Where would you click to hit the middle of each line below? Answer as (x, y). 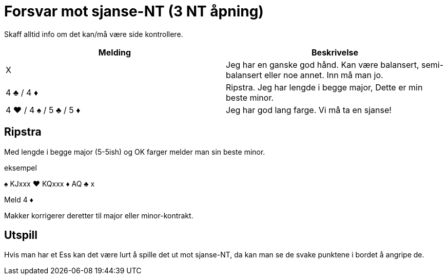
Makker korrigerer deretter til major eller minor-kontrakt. (99, 215)
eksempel (21, 168)
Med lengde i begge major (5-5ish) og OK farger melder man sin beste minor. (135, 152)
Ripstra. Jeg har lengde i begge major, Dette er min (324, 87)
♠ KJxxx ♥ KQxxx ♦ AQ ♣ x (50, 183)
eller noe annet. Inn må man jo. (324, 75)
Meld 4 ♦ (19, 199)
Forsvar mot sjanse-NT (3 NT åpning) (134, 11)
